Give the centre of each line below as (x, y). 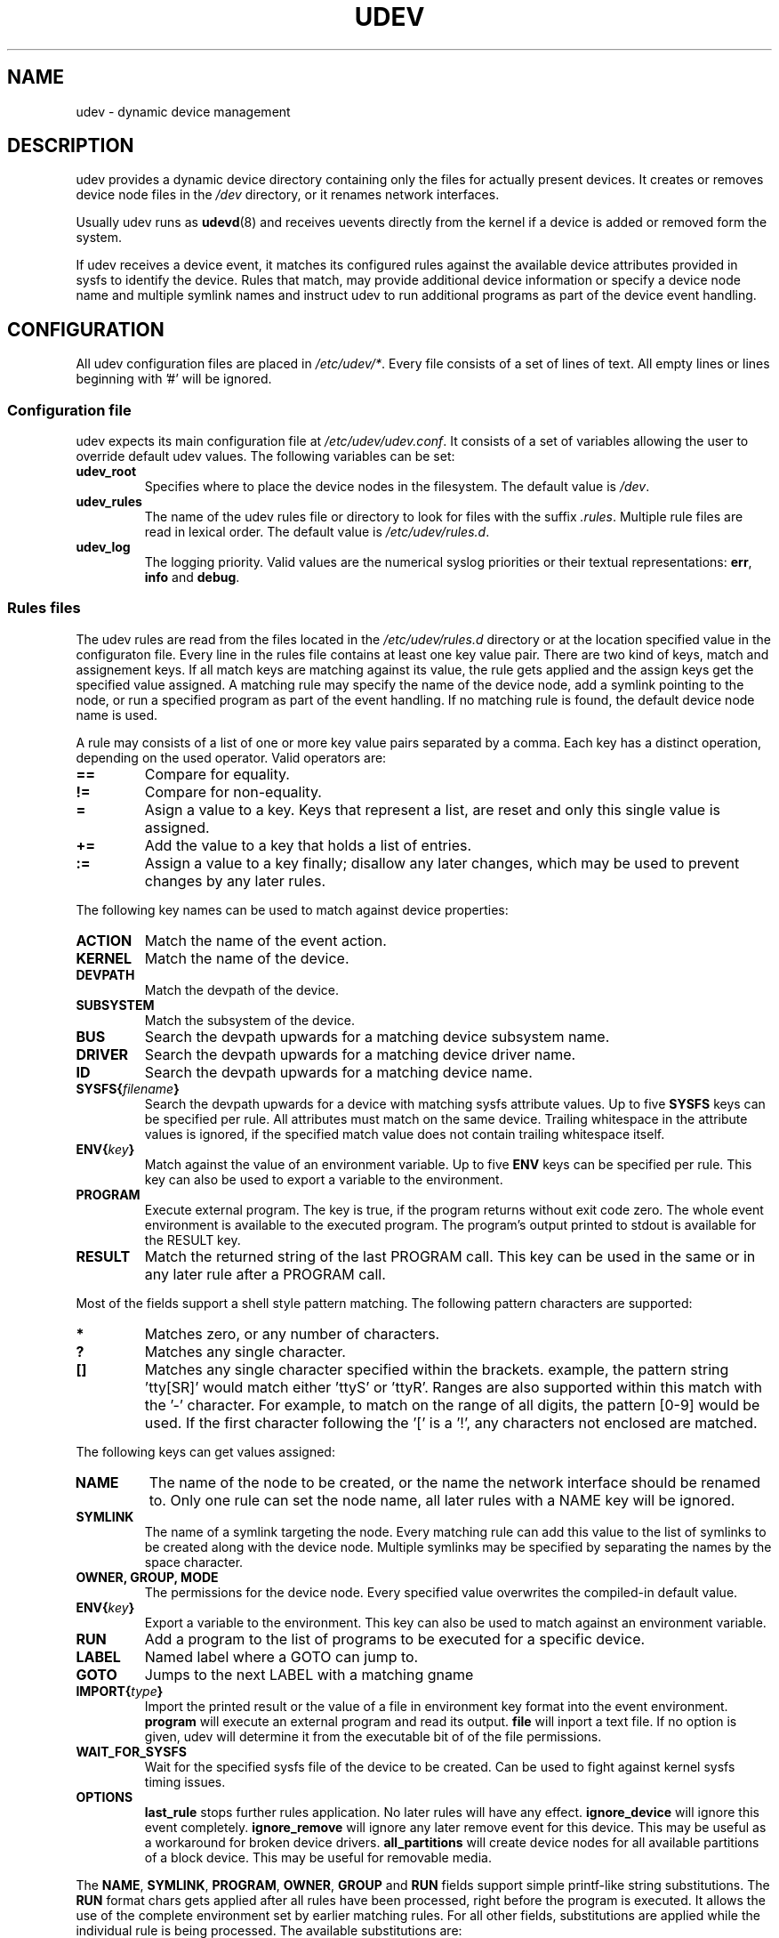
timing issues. (185, 1781)
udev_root (106, 472)
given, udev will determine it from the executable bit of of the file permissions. (373, 1736)
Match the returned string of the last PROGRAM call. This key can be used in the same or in (450, 1256)
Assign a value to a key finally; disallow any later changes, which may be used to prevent (442, 863)
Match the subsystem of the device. (249, 1020)
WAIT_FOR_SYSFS (131, 1751)
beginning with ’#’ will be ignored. (174, 379)
